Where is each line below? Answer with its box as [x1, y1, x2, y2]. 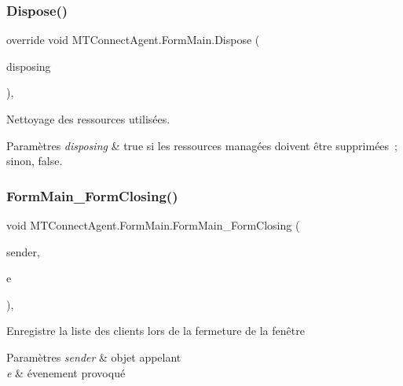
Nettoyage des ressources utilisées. [6, 111, 170, 127]
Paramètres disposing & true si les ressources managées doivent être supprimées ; [6, 137, 398, 153]
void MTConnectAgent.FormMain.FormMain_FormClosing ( [6, 217, 300, 233]
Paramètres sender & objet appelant [6, 348, 181, 365]
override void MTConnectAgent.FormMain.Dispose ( [6, 31, 260, 48]
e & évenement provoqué [6, 364, 126, 380]
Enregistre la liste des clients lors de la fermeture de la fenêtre [6, 322, 305, 339]
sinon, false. [6, 153, 63, 169]
